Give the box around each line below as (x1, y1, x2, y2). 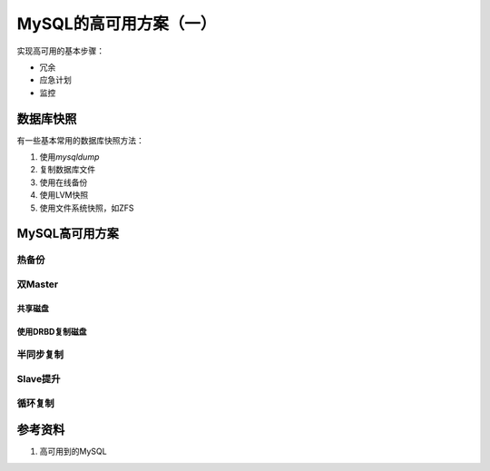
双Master (16, 278, 59, 290)
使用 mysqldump (39, 152, 100, 162)
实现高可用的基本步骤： (16, 45, 104, 56)
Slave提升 (16, 373, 61, 386)
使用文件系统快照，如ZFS (39, 202, 135, 213)
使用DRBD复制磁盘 (16, 326, 87, 337)
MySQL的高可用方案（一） (16, 14, 217, 34)
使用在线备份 (39, 177, 88, 188)
